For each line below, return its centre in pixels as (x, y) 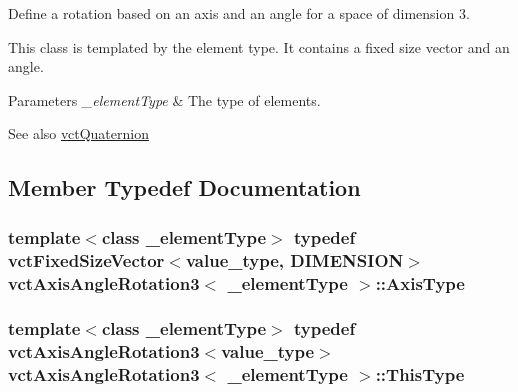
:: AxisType (420, 282)
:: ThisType (420, 374)
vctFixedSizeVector (86, 259)
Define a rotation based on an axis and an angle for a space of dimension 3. (239, 13)
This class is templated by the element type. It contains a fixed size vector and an (259, 46)
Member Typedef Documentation (184, 187)
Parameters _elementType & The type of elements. (164, 99)
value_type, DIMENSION (294, 259)
